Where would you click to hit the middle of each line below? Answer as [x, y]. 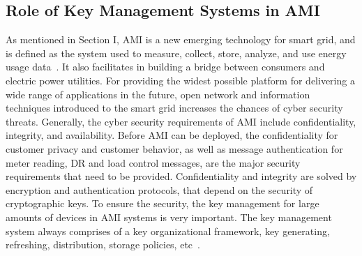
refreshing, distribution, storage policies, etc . [103, 244]
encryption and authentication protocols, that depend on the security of [159, 189]
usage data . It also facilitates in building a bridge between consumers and [165, 67]
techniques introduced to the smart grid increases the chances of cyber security [174, 108]
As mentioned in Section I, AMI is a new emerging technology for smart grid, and [181, 39]
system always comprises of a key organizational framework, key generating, [168, 231]
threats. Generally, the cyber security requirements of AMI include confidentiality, [181, 121]
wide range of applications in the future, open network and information [158, 94]
